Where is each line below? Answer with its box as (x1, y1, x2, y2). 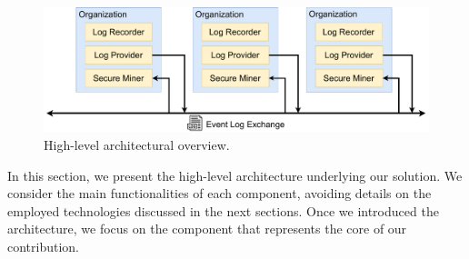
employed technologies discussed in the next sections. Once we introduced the (7, 201, 439, 220)
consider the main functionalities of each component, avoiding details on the (7, 184, 432, 203)
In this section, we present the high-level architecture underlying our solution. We (7, 165, 463, 184)
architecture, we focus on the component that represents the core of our (7, 219, 407, 238)
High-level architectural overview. (44, 135, 230, 154)
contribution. (7, 237, 80, 256)
